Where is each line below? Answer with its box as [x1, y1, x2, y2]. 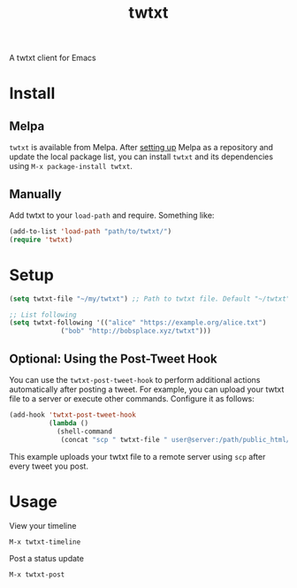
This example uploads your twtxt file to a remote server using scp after [9, 451, 266, 462]
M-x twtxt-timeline [9, 538, 81, 546]
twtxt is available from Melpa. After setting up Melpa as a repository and [9, 142, 274, 153]
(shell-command [56, 427, 113, 436]
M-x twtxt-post [9, 570, 65, 579]
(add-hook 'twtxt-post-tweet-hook [9, 410, 137, 419]
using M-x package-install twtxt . [9, 161, 133, 172]
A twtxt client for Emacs [9, 52, 96, 64]
